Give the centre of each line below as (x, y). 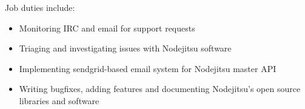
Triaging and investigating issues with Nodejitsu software (125, 48)
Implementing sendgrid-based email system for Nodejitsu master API (148, 68)
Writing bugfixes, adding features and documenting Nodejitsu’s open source (160, 89)
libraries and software (59, 100)
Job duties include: (40, 7)
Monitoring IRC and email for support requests (107, 28)
